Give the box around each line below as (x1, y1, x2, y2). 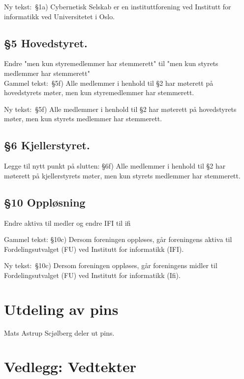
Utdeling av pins (4, 299, 119, 319)
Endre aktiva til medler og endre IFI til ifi (4, 217, 131, 228)
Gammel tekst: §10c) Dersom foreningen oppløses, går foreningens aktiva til (4, 234, 232, 244)
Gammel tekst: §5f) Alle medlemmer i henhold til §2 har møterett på (4, 77, 213, 88)
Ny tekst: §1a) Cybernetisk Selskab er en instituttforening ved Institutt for (4, 1, 231, 11)
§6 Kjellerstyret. (4, 138, 90, 153)
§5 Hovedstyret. (4, 35, 88, 50)
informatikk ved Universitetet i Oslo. (4, 11, 115, 21)
